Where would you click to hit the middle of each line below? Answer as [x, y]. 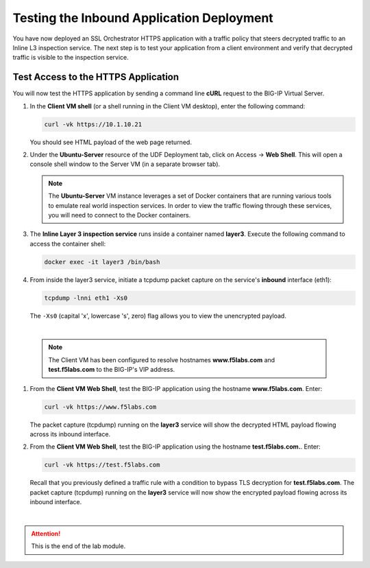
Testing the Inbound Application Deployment [143, 18]
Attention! [46, 533]
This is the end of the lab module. [78, 546]
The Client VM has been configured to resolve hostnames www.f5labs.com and [162, 359]
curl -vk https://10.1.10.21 [93, 124]
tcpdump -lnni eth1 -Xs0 [86, 298]
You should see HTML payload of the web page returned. [111, 142]
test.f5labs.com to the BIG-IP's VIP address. [112, 370]
